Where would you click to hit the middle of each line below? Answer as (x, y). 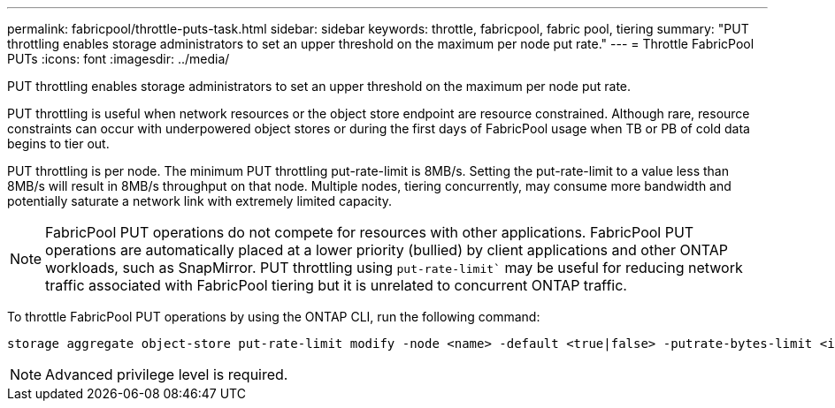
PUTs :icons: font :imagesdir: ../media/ (119, 59)
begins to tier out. (58, 144)
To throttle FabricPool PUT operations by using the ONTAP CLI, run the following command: (274, 317)
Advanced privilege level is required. (167, 374)
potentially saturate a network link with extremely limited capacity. (200, 201)
